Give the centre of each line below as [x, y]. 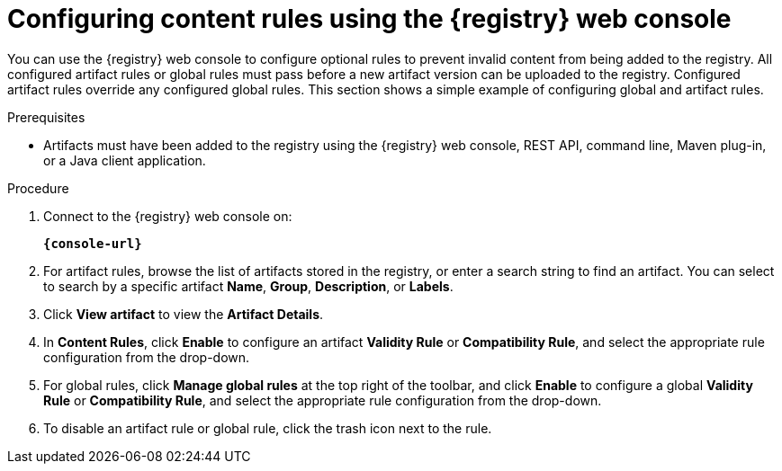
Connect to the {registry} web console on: [168, 216]
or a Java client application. [125, 160]
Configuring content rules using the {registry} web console [369, 19]
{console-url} [93, 243]
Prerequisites [46, 117]
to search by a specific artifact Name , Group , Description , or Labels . [248, 286]
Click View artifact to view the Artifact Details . [184, 314]
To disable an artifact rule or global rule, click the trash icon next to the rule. [268, 428]
